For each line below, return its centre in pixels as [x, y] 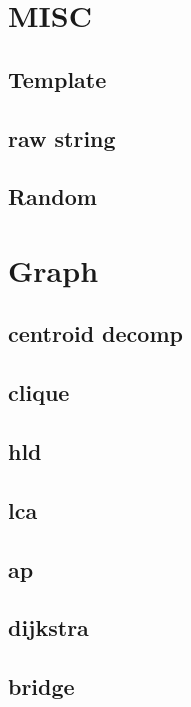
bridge [41, 686]
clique [39, 392]
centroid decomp [95, 333]
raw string [62, 137]
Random [52, 196]
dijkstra [48, 627]
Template [57, 78]
